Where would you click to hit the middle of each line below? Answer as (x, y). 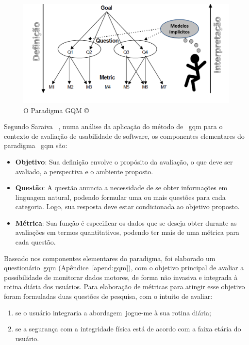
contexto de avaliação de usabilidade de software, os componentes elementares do (124, 136)
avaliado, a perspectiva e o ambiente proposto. (84, 171)
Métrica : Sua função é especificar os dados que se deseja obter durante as (126, 222)
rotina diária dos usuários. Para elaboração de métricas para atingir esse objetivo (124, 287)
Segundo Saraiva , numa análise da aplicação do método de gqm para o (113, 126)
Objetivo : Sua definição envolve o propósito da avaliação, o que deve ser (124, 161)
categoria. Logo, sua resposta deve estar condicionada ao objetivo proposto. (127, 206)
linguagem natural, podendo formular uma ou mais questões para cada (120, 197)
